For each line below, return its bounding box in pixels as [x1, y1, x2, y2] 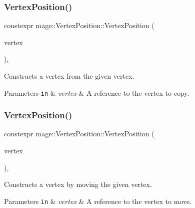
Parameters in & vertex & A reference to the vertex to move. [4, 195, 192, 206]
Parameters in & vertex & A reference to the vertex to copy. [4, 87, 189, 98]
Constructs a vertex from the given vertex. [4, 71, 134, 81]
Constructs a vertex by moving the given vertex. [4, 179, 152, 189]
